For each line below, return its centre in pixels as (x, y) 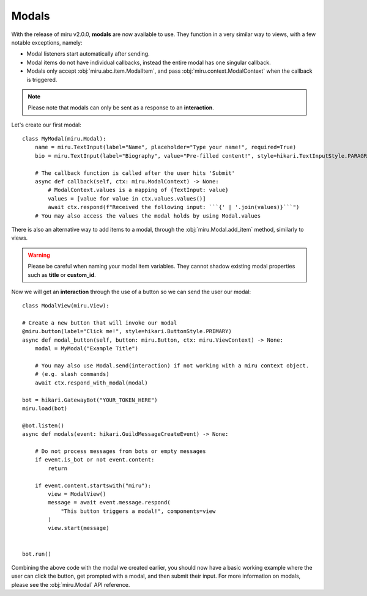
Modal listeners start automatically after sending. (88, 54)
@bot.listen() (43, 425)
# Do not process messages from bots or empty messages (120, 451)
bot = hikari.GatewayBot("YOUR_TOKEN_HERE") (90, 400)
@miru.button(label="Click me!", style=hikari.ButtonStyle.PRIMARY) (127, 331)
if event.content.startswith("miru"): (93, 485)
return (58, 468)
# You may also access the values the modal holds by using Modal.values (148, 216)
